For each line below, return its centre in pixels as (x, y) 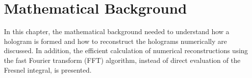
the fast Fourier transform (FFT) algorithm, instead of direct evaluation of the (122, 60)
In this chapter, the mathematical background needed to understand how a (117, 31)
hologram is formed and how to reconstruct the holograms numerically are (115, 41)
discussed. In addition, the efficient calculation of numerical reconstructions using (126, 50)
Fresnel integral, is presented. (48, 69)
